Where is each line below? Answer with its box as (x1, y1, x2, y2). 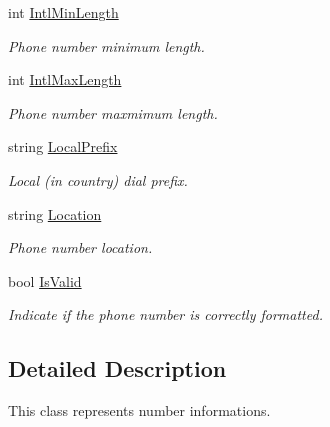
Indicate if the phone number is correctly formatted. (8, 304, 323, 325)
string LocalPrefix (8, 136, 118, 157)
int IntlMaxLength (8, 69, 122, 90)
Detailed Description (8, 353, 227, 384)
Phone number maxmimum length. (8, 102, 218, 123)
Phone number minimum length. (8, 35, 205, 56)
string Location (8, 203, 102, 224)
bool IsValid (8, 270, 82, 291)
